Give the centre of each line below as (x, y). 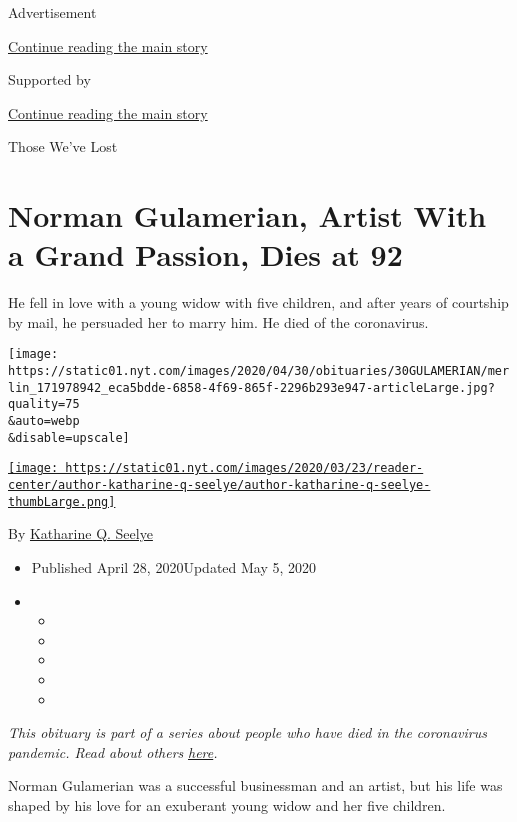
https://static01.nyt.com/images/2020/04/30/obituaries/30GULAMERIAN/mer (259, 371)
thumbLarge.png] (62, 501)
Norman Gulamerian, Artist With (247, 215)
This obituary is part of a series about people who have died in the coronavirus (247, 732)
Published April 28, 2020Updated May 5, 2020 (174, 566)
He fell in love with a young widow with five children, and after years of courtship (258, 302)
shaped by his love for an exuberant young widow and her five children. (227, 804)
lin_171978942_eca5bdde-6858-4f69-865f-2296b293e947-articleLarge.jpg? (251, 387)
